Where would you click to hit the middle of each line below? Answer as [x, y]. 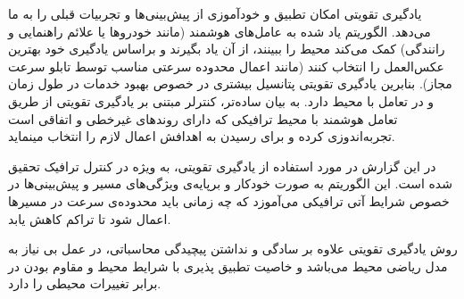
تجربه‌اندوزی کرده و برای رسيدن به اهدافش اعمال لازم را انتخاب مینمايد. [202, 136]
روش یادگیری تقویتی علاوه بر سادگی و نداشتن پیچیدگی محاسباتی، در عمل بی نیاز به [233, 249]
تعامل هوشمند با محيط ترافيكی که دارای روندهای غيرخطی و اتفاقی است [203, 118]
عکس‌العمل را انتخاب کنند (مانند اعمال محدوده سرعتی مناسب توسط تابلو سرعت [226, 66]
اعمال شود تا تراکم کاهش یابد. [90, 218]
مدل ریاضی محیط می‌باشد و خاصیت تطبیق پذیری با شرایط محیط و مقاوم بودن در [228, 266]
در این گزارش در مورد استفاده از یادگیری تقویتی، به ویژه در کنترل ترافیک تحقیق [222, 166]
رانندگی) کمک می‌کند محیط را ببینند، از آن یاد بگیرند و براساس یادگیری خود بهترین [227, 49]
